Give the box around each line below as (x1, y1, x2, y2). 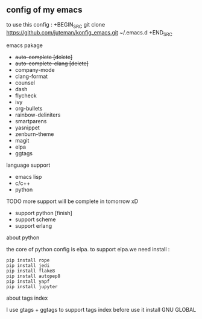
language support (6, 161, 51, 169)
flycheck (14, 92, 37, 99)
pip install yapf (6, 279, 50, 285)
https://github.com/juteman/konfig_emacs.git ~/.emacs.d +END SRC (6, 28, 173, 37)
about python (6, 234, 40, 241)
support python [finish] (14, 210, 72, 217)
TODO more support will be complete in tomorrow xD (6, 198, 139, 205)
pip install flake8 (6, 268, 55, 274)
